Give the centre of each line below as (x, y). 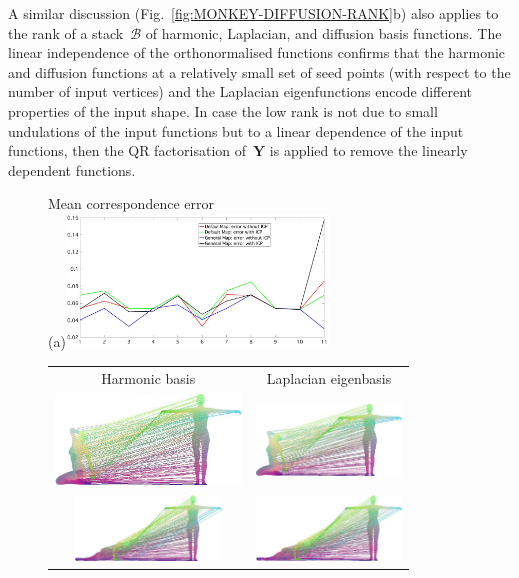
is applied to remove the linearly (368, 150)
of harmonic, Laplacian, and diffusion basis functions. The (323, 32)
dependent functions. (72, 169)
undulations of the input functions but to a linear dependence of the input (236, 130)
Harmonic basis (148, 377)
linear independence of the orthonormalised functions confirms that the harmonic (257, 52)
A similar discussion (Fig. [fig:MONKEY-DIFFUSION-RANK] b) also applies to (253, 13)
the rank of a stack (66, 32)
